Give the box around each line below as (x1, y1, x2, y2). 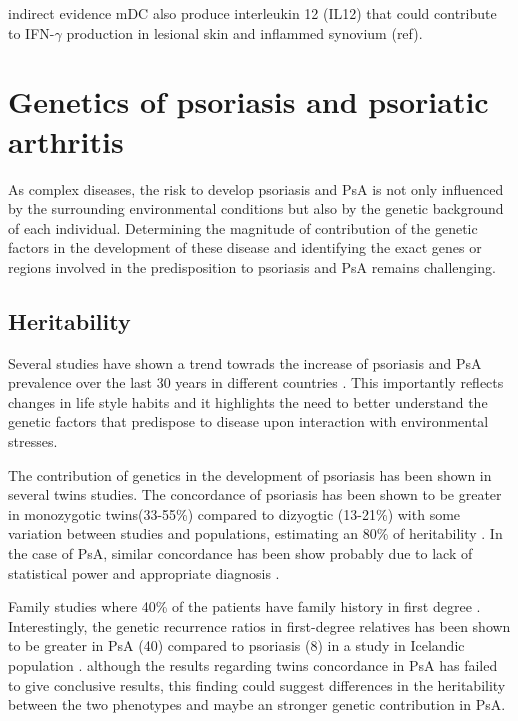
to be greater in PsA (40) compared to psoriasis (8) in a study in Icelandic (8, 635, 465, 656)
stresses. (8, 431, 58, 452)
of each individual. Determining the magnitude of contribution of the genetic (8, 217, 478, 238)
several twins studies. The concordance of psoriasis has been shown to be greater (8, 484, 502, 505)
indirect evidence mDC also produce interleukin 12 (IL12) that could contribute (8, 3, 497, 23)
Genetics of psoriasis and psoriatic (8, 81, 489, 122)
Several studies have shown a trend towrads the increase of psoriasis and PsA (8, 352, 482, 373)
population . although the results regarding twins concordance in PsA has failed (8, 654, 498, 675)
